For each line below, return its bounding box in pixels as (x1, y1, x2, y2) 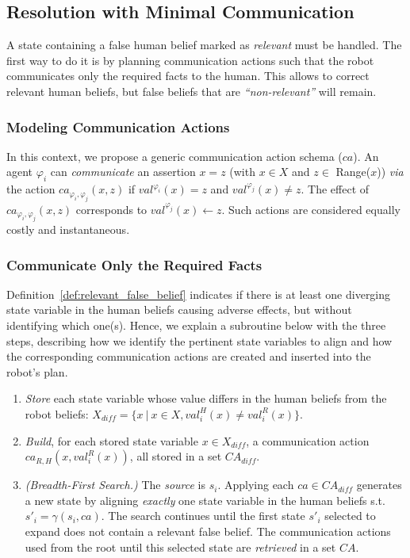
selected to (324, 507, 376, 524)
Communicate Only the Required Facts (6, 254, 262, 274)
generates (356, 476, 402, 493)
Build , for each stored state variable (25, 432, 198, 449)
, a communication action (246, 432, 370, 449)
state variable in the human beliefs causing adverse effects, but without (6, 301, 352, 318)
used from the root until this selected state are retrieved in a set (25, 538, 336, 555)
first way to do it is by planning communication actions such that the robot (6, 52, 374, 68)
